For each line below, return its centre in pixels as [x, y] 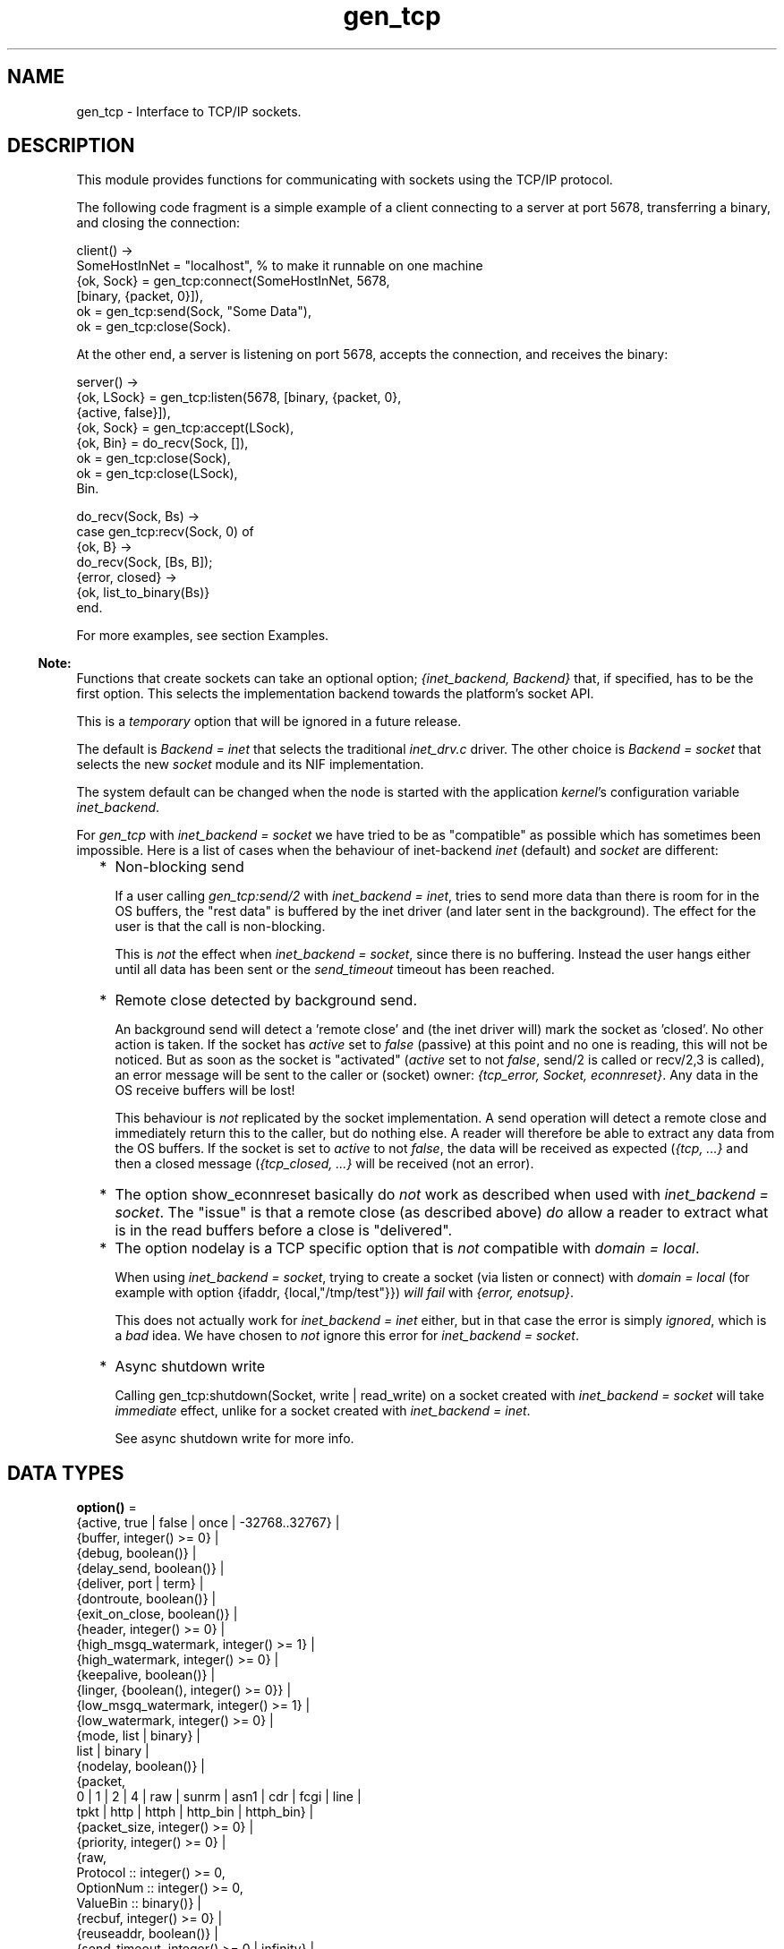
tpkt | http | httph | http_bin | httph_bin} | [195, 1812]
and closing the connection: [158, 223]
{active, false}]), [124, 413]
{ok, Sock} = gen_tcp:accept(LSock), [185, 428]
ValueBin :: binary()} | [139, 1903]
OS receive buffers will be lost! [205, 1090]
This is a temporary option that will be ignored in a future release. [269, 722]
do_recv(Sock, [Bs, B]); [145, 562]
